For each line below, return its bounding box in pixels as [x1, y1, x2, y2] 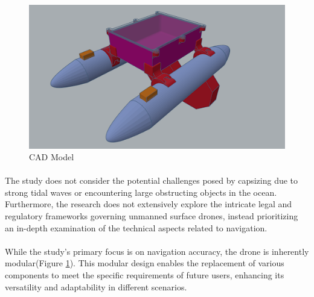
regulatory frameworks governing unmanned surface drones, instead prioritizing [5, 210, 298, 222]
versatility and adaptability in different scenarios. [5, 280, 187, 293]
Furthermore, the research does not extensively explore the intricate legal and [5, 198, 292, 210]
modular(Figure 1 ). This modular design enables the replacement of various [5, 257, 284, 269]
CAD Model [29, 151, 74, 163]
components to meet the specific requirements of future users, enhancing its [5, 269, 284, 281]
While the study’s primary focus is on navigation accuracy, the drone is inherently [5, 245, 309, 257]
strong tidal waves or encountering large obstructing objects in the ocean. [5, 186, 277, 198]
